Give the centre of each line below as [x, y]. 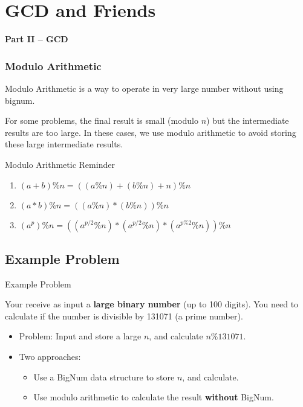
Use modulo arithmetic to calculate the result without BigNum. [154, 397]
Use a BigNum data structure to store [104, 377]
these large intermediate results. [64, 144]
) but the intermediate [248, 120]
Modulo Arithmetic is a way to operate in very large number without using [144, 88]
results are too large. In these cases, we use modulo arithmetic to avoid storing [151, 132]
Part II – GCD [37, 39]
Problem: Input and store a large [80, 336]
